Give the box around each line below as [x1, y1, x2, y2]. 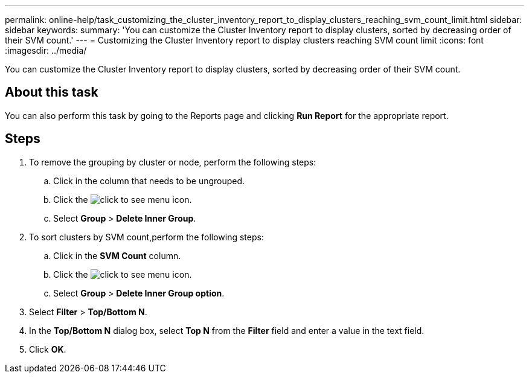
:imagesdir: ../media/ [5, 45, 87, 56]
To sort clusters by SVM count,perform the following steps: [29, 231, 264, 242]
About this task [5, 85, 98, 100]
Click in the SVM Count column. [53, 250, 181, 261]
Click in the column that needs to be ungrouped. [53, 175, 245, 186]
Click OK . [29, 344, 66, 354]
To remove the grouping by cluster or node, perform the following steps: [29, 156, 316, 167]
